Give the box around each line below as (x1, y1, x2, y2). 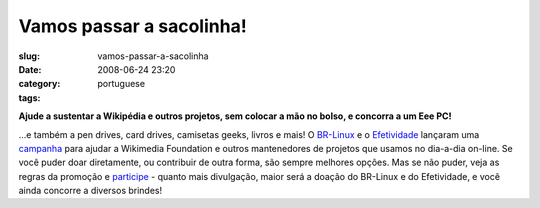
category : (18, 78, 61, 90)
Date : (18, 63, 42, 75)
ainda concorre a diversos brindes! (18, 185, 163, 197)
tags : (18, 91, 41, 104)
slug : (18, 50, 40, 62)
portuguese (97, 78, 145, 90)
